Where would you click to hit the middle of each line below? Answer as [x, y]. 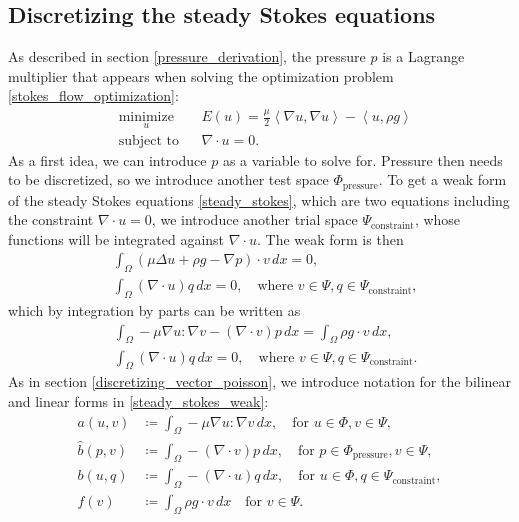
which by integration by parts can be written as [154, 310]
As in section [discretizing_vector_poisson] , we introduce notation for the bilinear [260, 381]
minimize [146, 117]
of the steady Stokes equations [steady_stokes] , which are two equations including [259, 199]
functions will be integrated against [116, 238]
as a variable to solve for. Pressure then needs [362, 159]
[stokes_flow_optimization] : [93, 95]
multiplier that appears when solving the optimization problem [201, 75]
